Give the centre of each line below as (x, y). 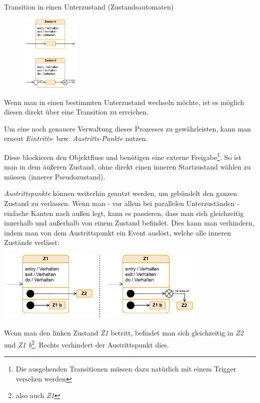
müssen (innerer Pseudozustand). (55, 176)
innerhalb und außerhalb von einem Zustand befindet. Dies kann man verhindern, (129, 223)
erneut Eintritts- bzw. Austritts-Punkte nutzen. (76, 138)
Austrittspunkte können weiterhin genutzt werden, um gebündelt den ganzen (120, 193)
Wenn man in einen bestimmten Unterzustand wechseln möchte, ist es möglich (124, 102)
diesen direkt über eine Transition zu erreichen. (76, 112)
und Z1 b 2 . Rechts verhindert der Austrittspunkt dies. (86, 343)
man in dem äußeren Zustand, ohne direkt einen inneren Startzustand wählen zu (127, 167)
